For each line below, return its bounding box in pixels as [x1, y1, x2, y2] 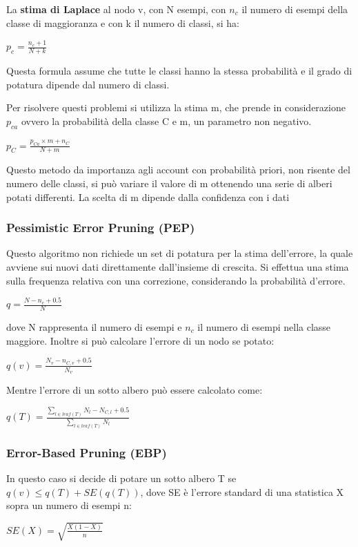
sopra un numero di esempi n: [6, 498, 132, 512]
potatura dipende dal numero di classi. [6, 77, 170, 91]
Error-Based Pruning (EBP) [6, 443, 167, 461]
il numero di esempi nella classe [197, 320, 331, 334]
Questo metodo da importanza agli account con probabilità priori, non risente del [6, 162, 350, 177]
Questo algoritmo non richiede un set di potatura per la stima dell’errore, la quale [6, 246, 353, 260]
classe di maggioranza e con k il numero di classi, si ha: [6, 15, 239, 30]
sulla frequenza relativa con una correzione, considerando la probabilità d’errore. [6, 273, 346, 287]
